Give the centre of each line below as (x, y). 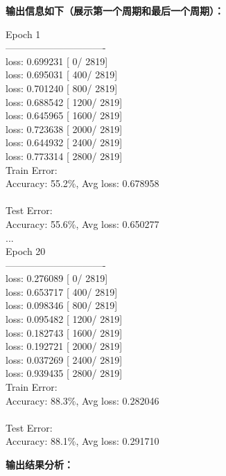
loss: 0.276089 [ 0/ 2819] (57, 278)
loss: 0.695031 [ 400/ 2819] (62, 74)
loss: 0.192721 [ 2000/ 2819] (64, 346)
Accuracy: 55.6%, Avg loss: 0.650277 (82, 223)
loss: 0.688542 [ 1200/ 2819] (64, 102)
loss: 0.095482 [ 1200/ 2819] (64, 319)
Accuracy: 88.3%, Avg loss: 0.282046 (82, 400)
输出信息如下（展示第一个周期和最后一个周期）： (115, 10)
